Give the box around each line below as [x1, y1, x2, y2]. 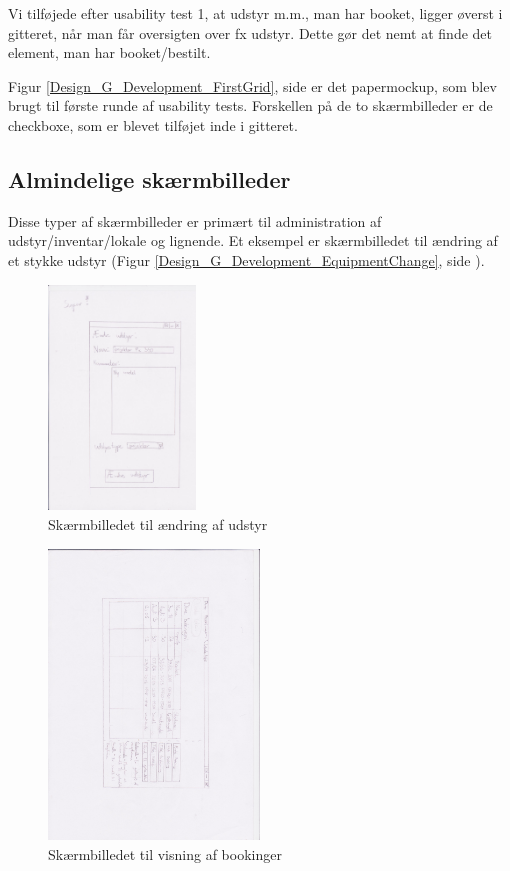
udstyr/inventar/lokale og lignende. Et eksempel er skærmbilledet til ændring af [8, 230, 498, 251]
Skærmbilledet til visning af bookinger [48, 843, 282, 864]
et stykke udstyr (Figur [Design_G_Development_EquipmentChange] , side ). [8, 249, 485, 270]
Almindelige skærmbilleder [8, 163, 291, 194]
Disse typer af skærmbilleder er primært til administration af [8, 210, 382, 231]
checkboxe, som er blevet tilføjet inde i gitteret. [8, 114, 298, 135]
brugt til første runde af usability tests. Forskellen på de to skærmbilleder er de [8, 95, 493, 116]
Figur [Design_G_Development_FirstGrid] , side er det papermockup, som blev [8, 75, 497, 96]
